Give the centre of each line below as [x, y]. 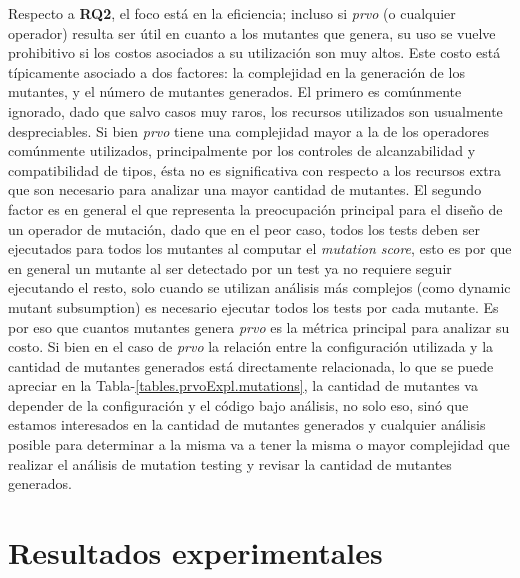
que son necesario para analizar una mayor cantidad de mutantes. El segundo [245, 189]
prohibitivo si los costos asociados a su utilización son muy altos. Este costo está [254, 52]
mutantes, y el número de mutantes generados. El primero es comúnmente [235, 91]
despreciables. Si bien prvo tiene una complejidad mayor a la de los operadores [248, 130]
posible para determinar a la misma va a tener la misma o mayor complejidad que [259, 444]
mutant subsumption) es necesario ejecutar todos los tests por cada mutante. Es [253, 306]
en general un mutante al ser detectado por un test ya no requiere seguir [230, 267]
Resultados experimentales [195, 552]
